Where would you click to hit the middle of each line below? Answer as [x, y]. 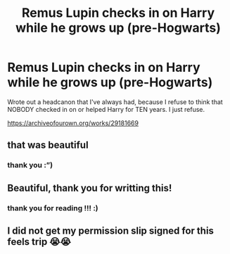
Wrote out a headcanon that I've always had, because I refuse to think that [115, 102]
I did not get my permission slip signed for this [111, 230]
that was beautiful [48, 145]
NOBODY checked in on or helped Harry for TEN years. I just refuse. [106, 109]
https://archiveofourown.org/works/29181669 [73, 123]
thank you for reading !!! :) [53, 208]
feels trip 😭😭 [39, 242]
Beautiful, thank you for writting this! [90, 188]
